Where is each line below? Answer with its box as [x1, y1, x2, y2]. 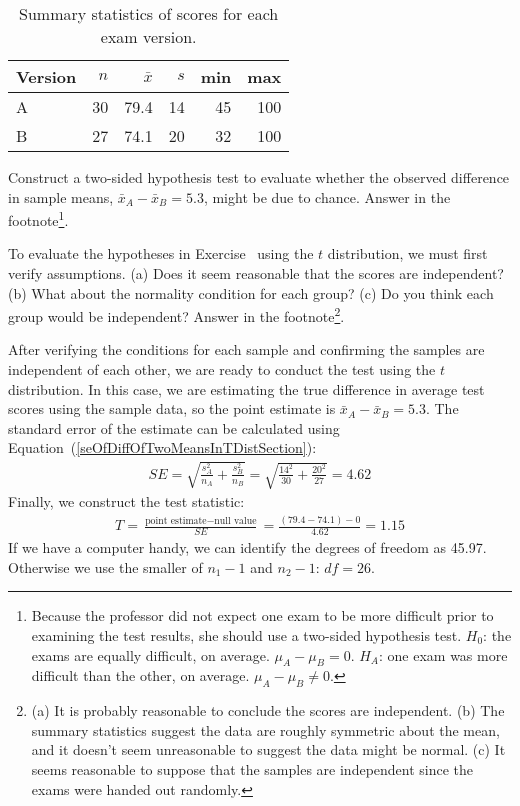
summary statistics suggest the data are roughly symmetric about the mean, [31, 719, 500, 740]
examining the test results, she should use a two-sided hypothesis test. [31, 624, 462, 645]
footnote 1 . [8, 207, 69, 230]
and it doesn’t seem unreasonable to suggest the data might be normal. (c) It [31, 739, 506, 760]
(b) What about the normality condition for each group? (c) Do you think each [8, 282, 494, 303]
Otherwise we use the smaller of [8, 556, 203, 577]
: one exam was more [379, 644, 508, 665]
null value [214, 516, 257, 527]
